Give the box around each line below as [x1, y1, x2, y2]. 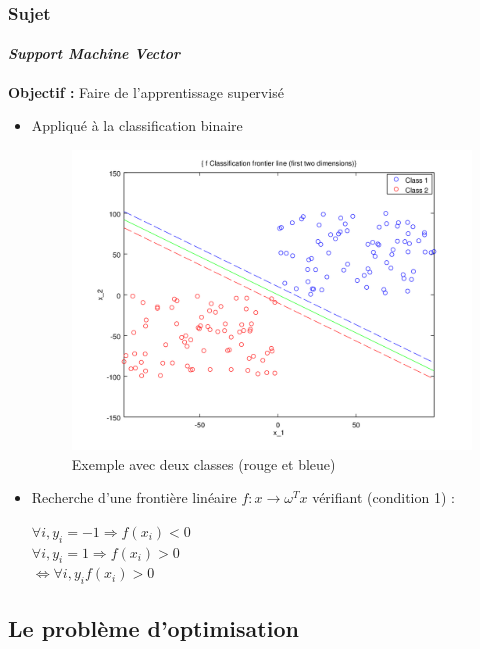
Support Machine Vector [8, 43, 181, 64]
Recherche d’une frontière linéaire [31, 487, 237, 508]
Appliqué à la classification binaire [31, 115, 243, 136]
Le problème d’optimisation [8, 612, 299, 643]
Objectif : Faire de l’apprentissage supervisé [8, 81, 284, 102]
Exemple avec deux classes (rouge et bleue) [71, 453, 336, 474]
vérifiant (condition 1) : [312, 487, 455, 508]
